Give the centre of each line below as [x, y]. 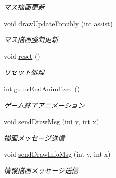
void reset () [22, 56]
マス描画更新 [24, 7]
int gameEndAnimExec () [42, 88]
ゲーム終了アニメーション [44, 105]
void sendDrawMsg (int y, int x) [51, 121]
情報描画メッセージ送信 [41, 170]
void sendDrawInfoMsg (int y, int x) [57, 154]
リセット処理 [24, 72]
